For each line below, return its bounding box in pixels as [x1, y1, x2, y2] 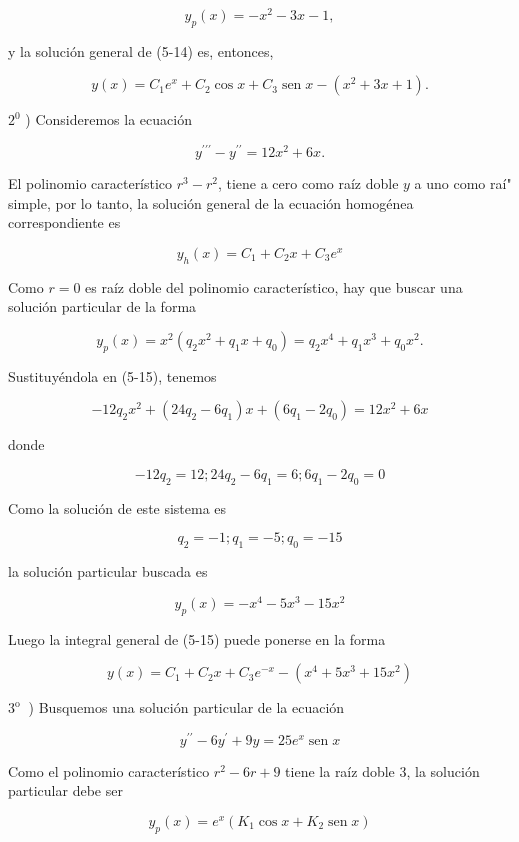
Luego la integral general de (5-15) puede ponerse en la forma [8, 628, 386, 649]
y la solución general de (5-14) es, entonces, [8, 40, 274, 61]
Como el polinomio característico [8, 760, 210, 781]
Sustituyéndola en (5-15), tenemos [8, 365, 217, 386]
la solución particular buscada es [8, 561, 208, 582]
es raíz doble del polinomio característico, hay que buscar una [85, 276, 463, 297]
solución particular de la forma [8, 296, 197, 317]
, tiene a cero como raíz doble [217, 173, 399, 194]
